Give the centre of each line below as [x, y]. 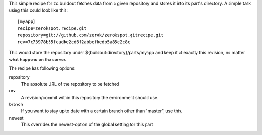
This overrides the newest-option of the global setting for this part [87, 125]
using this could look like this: [38, 10]
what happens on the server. [38, 59]
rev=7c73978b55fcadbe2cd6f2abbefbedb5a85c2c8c [74, 42]
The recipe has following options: [42, 68]
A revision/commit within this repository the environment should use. [90, 97]
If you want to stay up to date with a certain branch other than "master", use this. [102, 111]
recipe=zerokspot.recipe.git [52, 28]
